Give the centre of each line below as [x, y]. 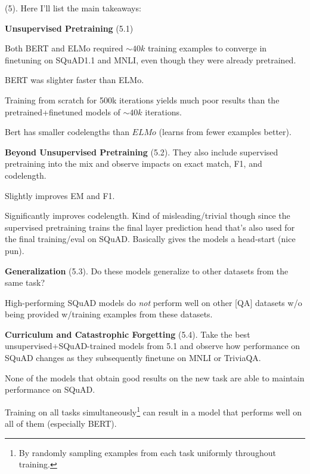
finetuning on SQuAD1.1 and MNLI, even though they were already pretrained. [151, 59]
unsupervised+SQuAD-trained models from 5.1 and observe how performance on [153, 346]
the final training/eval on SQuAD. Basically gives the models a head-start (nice [150, 239]
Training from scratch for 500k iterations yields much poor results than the [142, 100]
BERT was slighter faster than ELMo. [75, 80]
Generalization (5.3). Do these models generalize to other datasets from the [147, 270]
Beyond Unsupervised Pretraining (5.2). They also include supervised [142, 152]
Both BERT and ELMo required [64, 48]
